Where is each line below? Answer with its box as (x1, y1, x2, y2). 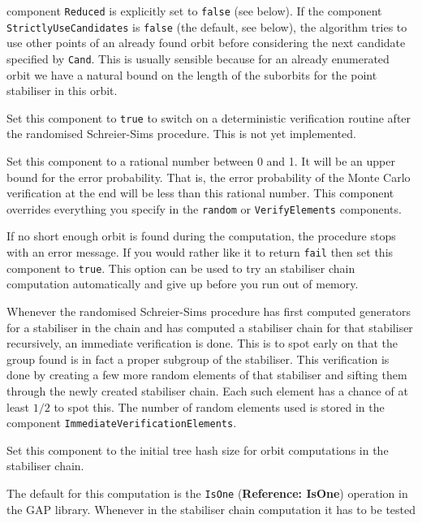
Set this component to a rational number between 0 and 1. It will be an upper (6, 153, 395, 169)
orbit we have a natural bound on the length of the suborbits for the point (6, 66, 377, 83)
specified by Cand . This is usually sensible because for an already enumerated (6, 50, 390, 67)
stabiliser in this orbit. (6, 82, 118, 99)
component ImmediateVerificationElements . (6, 414, 237, 431)
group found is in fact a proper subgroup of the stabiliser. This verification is (6, 350, 390, 367)
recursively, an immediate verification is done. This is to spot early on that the (6, 335, 398, 352)
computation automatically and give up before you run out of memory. (6, 275, 359, 292)
